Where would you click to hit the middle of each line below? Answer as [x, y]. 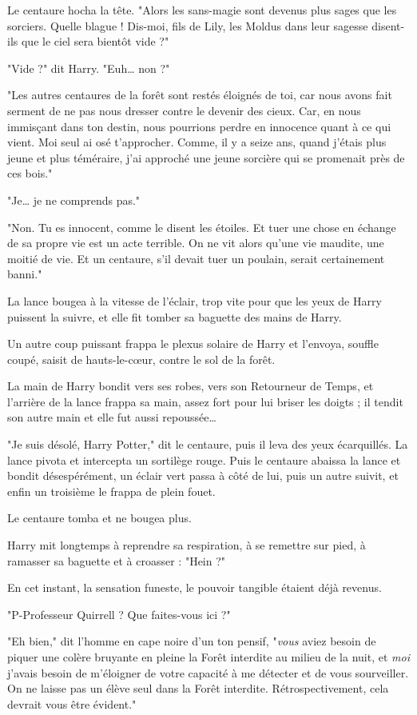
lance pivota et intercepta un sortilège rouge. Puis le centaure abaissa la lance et [204, 459]
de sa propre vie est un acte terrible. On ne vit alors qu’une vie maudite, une [196, 243]
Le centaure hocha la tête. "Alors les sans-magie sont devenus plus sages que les [202, 10]
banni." [25, 274]
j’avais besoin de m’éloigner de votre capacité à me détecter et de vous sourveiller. [208, 672]
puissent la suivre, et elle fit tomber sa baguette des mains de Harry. [175, 316]
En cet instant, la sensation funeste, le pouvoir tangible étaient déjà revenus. [195, 587]
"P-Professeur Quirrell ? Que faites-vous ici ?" [119, 614]
